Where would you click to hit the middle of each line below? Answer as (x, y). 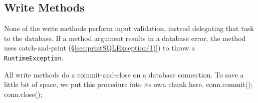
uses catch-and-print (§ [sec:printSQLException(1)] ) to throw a (100, 48)
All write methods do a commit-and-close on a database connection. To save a (124, 74)
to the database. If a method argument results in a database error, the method (125, 38)
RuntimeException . (34, 57)
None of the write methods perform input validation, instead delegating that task (129, 28)
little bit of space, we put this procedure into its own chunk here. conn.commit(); (128, 84)
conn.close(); (23, 94)
